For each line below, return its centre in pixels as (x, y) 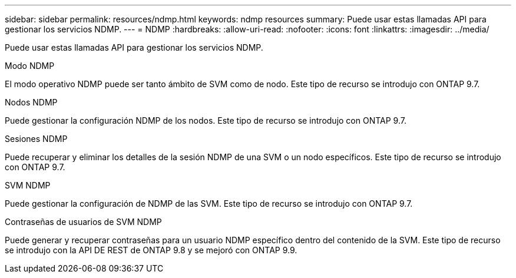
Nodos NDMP (31, 102)
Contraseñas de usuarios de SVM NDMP (83, 222)
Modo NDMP (30, 66)
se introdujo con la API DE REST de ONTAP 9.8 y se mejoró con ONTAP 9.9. (151, 250)
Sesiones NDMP (36, 139)
